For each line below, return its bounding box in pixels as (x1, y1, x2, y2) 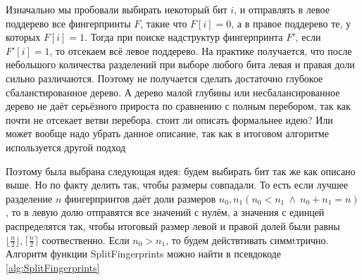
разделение (6, 191, 53, 205)
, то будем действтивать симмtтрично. (166, 232, 329, 247)
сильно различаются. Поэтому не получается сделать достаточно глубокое (6, 70, 323, 85)
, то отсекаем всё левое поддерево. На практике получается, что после (49, 43, 352, 58)
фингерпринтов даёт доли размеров (64, 191, 216, 205)
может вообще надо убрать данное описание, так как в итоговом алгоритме (6, 126, 329, 141)
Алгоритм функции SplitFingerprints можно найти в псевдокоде (6, 246, 281, 261)
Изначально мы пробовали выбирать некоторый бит (6, 2, 227, 16)
